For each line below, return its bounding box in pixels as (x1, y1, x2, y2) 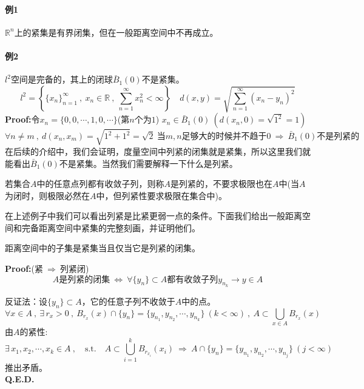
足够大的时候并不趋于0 (181, 132, 271, 141)
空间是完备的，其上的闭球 (10, 73, 113, 86)
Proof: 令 (5, 113, 40, 126)
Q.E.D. (5, 373, 35, 385)
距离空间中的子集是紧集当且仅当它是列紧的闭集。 (5, 242, 200, 254)
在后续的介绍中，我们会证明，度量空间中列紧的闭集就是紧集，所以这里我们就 (5, 144, 311, 157)
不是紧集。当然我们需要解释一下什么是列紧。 (59, 157, 238, 169)
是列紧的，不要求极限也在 (170, 177, 272, 190)
